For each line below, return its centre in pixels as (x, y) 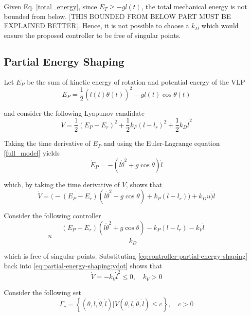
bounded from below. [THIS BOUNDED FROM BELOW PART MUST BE (117, 16)
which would (220, 26)
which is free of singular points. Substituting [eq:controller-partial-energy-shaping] (126, 256)
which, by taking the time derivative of (62, 184)
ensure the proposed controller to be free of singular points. (92, 35)
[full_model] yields (32, 152)
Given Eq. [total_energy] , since (51, 6)
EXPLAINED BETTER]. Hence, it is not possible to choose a (97, 26)
